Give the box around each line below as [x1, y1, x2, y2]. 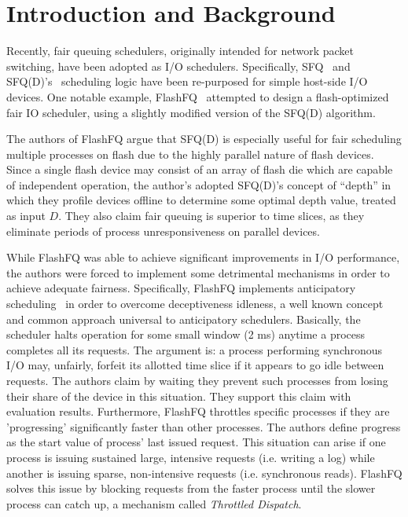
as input [6, 207, 46, 224]
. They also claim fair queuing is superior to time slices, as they [58, 207, 365, 224]
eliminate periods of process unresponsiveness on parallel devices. [6, 222, 320, 239]
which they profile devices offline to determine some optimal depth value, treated [6, 192, 396, 208]
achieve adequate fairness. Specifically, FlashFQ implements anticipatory [6, 280, 356, 296]
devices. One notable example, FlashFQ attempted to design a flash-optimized [6, 88, 389, 104]
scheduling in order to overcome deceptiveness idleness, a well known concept [6, 295, 384, 312]
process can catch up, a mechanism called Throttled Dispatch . [6, 495, 302, 511]
